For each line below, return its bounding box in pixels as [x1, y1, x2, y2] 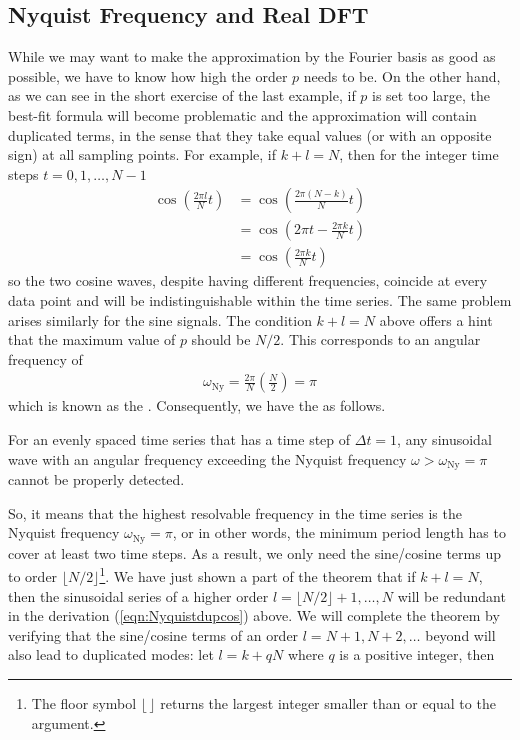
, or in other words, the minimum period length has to [172, 522, 506, 543]
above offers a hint [379, 309, 493, 330]
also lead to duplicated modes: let [8, 644, 214, 665]
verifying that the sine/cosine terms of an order [8, 624, 299, 645]
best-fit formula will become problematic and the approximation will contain [8, 104, 477, 125]
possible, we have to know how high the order [8, 65, 288, 86]
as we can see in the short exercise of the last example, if [8, 85, 356, 106]
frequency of [8, 348, 83, 369]
